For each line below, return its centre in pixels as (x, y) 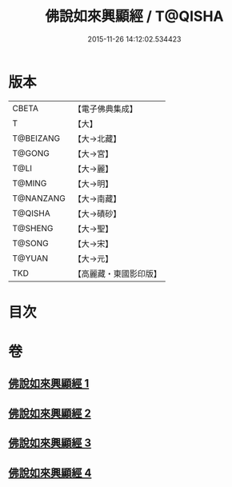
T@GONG (31, 153)
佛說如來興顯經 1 (49, 383)
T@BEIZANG (36, 138)
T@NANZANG (39, 198)
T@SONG (31, 243)
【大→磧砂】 (97, 214)
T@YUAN (30, 258)
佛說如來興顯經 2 (50, 413)
